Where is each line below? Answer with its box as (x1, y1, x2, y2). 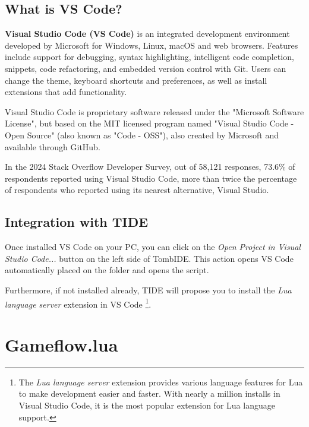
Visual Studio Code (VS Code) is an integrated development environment (5, 27, 290, 40)
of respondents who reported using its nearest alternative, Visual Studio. (5, 184, 269, 196)
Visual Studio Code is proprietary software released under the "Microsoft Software (5, 105, 304, 118)
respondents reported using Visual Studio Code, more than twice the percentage (5, 172, 297, 184)
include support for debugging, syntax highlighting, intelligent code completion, (5, 50, 294, 63)
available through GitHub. (5, 140, 100, 153)
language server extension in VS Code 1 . (5, 296, 152, 310)
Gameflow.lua (5, 332, 118, 356)
